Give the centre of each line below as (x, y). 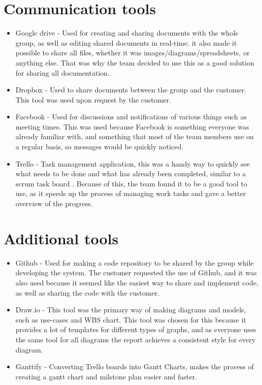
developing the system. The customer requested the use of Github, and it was (136, 272)
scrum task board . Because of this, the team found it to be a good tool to (131, 183)
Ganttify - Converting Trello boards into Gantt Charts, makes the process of (135, 366)
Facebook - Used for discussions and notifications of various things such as (131, 117)
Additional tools (61, 238)
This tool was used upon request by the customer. (93, 99)
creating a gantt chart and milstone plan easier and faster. (106, 376)
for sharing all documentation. (62, 72)
